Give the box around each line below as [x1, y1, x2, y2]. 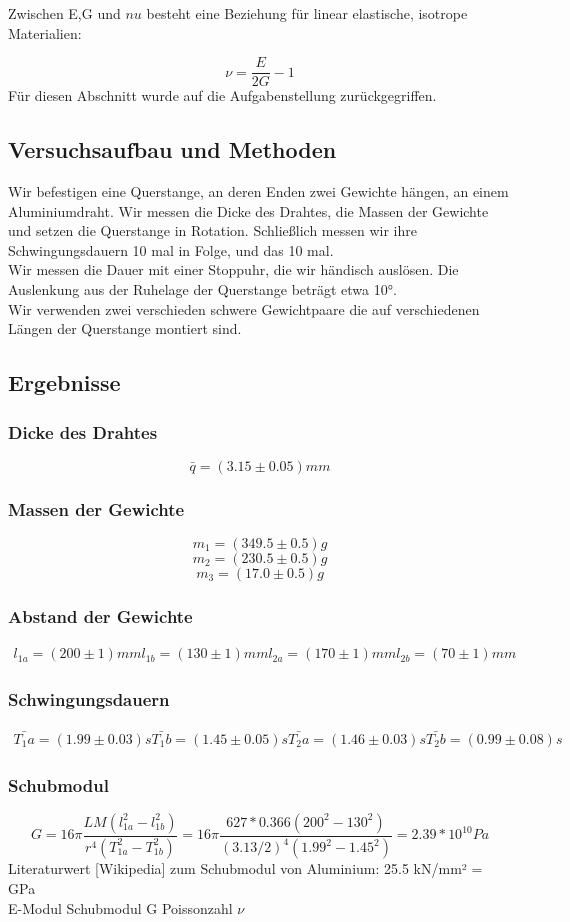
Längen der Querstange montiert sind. [8, 318, 242, 339]
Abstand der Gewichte [8, 603, 193, 628]
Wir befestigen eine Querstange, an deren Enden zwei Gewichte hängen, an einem [8, 181, 509, 202]
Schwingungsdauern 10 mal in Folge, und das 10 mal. [8, 239, 334, 260]
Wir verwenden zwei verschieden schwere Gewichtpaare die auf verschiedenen [8, 298, 480, 319]
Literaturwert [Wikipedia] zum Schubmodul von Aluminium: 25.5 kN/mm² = [8, 858, 483, 879]
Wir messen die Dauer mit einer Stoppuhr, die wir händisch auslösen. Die [8, 259, 459, 280]
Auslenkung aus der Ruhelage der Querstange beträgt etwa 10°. [8, 279, 397, 300]
